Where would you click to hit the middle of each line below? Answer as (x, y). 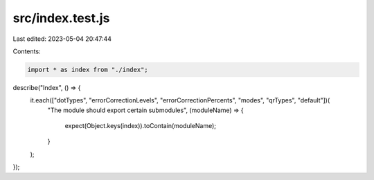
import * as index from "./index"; (88, 70)
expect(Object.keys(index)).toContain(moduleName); (141, 126)
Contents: (27, 51)
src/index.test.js (61, 18)
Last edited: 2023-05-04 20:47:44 (62, 39)
